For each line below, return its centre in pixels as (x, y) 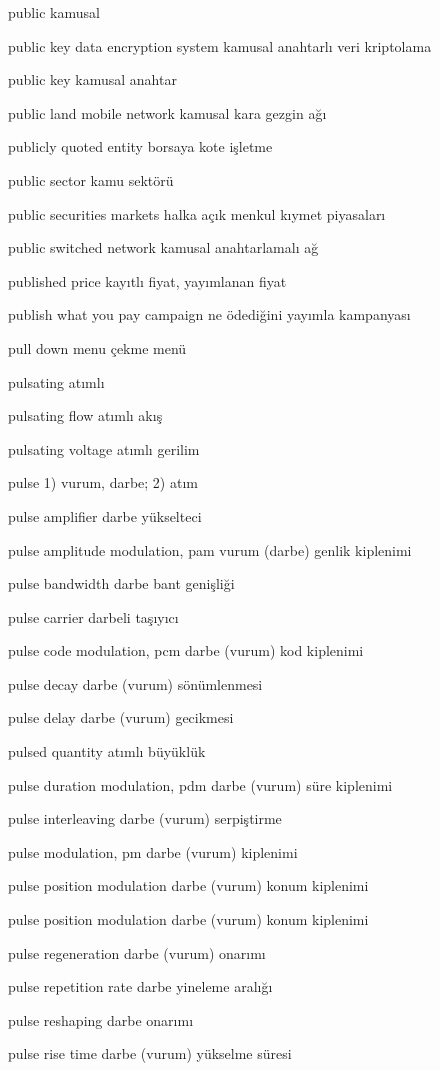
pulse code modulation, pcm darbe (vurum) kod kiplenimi (186, 650)
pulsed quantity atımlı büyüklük (107, 751)
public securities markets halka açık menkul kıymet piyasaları (197, 213)
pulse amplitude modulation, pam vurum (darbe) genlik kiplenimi (210, 549)
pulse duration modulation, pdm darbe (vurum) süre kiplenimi (200, 784)
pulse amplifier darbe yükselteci (105, 515)
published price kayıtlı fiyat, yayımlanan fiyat (147, 280)
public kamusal (54, 12)
